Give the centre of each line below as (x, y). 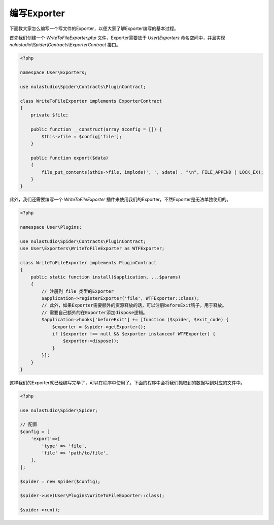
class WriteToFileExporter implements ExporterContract (91, 101)
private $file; (49, 115)
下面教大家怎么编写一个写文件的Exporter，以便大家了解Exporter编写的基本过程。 (94, 28)
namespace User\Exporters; (54, 73)
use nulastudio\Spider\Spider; (59, 410)
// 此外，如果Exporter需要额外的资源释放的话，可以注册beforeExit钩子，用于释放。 (134, 305)
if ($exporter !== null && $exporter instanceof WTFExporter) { (134, 334)
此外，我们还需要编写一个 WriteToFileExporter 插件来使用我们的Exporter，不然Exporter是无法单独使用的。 (120, 199)
